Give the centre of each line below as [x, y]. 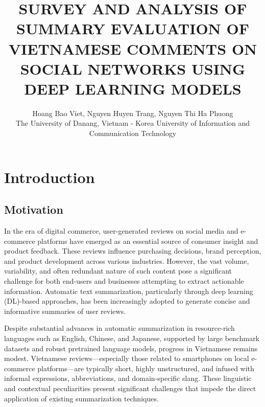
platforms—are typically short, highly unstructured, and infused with [146, 368]
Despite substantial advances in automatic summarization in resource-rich [119, 328]
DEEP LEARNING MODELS [133, 88]
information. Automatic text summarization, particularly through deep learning [129, 291]
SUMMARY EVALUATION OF [133, 28]
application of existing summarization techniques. [81, 398]
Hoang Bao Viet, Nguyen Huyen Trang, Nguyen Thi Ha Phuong [133, 113]
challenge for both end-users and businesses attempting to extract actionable [124, 281]
